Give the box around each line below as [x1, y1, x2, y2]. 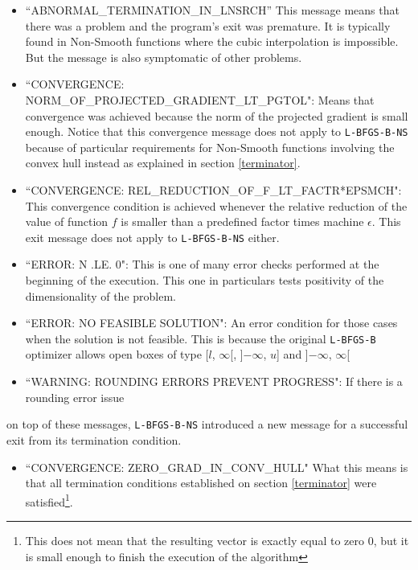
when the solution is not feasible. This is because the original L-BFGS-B [25, 330, 376, 347]
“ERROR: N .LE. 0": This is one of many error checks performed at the [25, 256, 379, 273]
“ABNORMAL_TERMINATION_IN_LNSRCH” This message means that [25, 2, 400, 18]
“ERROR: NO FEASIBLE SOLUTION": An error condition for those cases [25, 314, 398, 331]
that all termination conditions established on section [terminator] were [25, 474, 377, 491]
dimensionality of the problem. [25, 287, 176, 304]
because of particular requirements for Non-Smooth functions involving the [25, 138, 395, 155]
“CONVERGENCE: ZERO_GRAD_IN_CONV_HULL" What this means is [25, 458, 408, 475]
